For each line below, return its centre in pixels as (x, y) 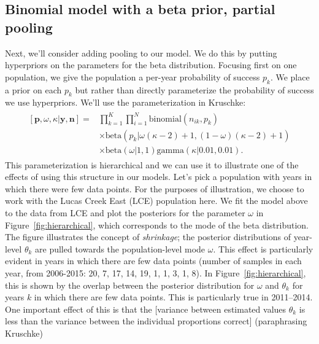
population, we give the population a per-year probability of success (133, 76)
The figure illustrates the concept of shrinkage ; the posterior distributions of (148, 237)
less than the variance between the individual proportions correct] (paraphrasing (156, 321)
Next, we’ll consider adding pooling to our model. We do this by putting (141, 53)
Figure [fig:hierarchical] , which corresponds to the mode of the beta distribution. (157, 225)
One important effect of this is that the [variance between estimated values (146, 309)
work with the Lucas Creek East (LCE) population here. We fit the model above (156, 201)
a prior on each (33, 89)
